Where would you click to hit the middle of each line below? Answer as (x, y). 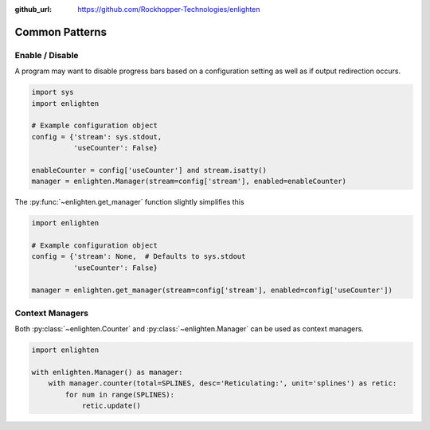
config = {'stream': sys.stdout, (97, 137)
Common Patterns (61, 32)
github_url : (33, 9)
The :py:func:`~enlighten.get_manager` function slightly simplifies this (129, 202)
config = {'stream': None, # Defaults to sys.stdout (139, 256)
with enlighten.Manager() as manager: (107, 373)
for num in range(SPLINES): (120, 395)
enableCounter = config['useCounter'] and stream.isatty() (149, 170)
